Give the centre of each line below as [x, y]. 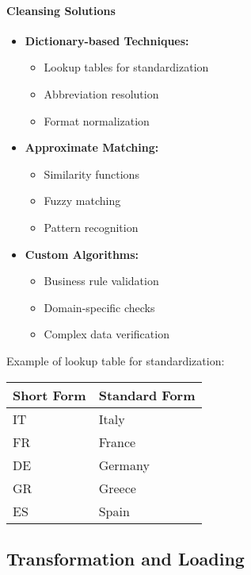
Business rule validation [101, 281]
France [117, 442]
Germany [124, 465]
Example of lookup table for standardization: [116, 360]
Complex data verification [106, 334]
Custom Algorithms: [82, 254]
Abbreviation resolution [101, 93]
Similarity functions [91, 174]
